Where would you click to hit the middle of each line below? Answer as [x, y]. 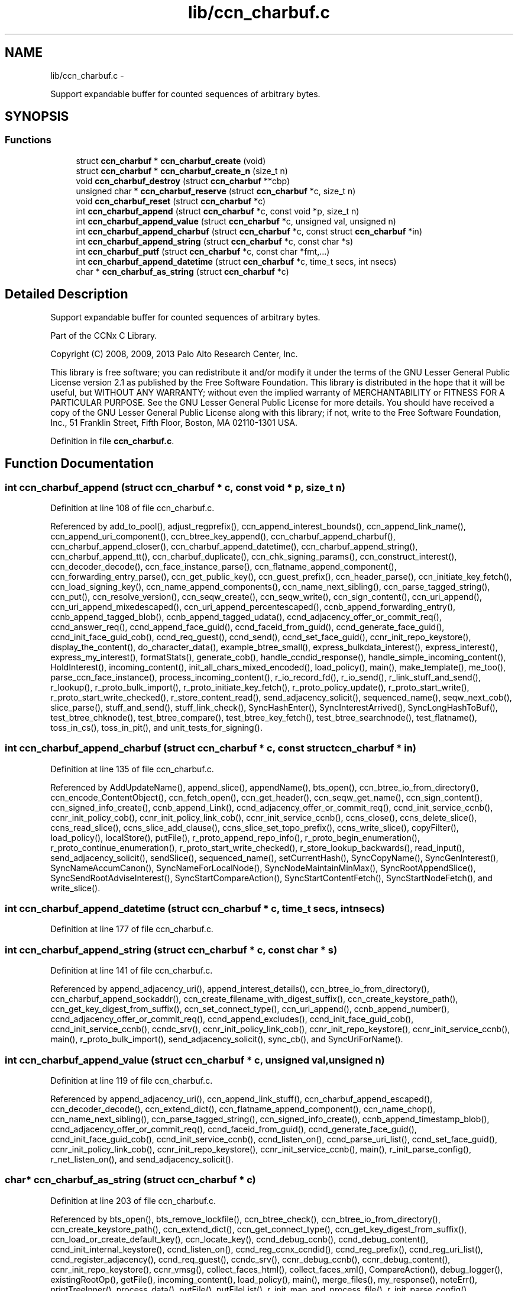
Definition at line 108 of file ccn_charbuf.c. [132, 508]
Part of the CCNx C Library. [104, 335]
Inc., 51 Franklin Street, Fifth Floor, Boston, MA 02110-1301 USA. [174, 422]
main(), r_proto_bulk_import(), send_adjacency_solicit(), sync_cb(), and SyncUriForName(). [227, 1039]
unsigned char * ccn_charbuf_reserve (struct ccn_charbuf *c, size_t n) [216, 191]
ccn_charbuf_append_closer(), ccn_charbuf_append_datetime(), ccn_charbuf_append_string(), [234, 546]
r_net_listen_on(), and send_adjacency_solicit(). [142, 1159]
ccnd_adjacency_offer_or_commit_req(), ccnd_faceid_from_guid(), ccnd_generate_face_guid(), [234, 1129]
